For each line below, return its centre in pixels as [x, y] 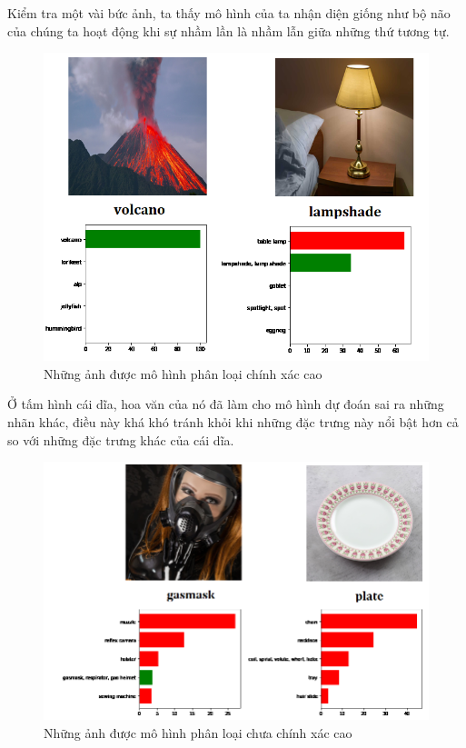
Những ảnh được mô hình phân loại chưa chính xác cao [198, 732]
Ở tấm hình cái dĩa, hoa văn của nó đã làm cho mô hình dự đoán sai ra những [226, 404]
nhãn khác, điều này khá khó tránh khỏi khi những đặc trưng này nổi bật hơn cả [233, 421]
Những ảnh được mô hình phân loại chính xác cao [183, 373]
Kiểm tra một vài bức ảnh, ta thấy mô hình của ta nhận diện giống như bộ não [229, 13]
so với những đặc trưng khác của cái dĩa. [121, 439]
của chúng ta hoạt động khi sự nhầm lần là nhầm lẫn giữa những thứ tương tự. [228, 30]
